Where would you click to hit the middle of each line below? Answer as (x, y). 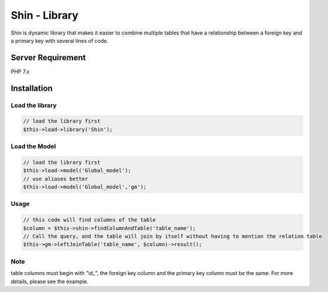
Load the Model (33, 146)
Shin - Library (45, 15)
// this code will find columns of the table (89, 220)
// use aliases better (56, 179)
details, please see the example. (50, 281)
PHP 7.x (20, 71)
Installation (32, 88)
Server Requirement (48, 58)
